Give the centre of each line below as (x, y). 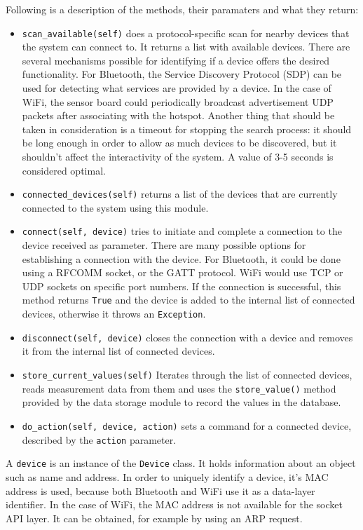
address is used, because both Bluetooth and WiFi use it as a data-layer (160, 490)
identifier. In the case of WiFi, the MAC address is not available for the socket (174, 504)
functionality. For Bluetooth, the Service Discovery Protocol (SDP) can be (182, 74)
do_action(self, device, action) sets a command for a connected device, (187, 425)
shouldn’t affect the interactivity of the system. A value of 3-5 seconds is (178, 156)
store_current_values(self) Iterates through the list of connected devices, (187, 375)
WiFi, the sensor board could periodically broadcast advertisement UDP (178, 101)
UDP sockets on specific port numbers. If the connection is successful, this (181, 286)
